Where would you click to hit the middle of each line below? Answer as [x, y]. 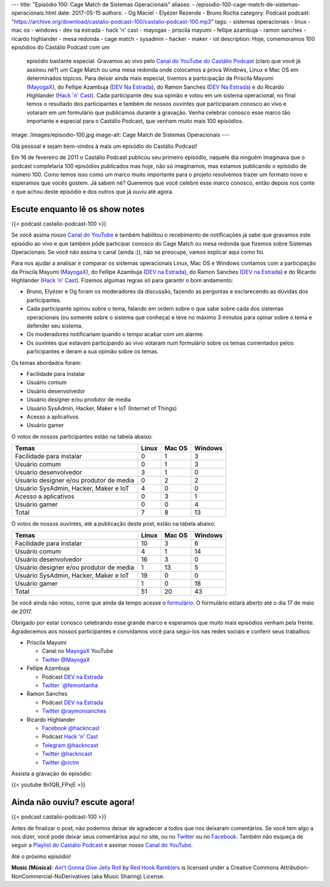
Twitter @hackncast [67, 754]
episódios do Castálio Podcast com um [61, 47]
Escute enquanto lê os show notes [78, 209]
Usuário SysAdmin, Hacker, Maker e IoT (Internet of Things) [102, 408]
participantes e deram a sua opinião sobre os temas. [93, 351]
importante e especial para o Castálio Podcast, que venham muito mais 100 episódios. [135, 121]
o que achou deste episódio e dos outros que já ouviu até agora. [93, 191]
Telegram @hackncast [70, 745]
